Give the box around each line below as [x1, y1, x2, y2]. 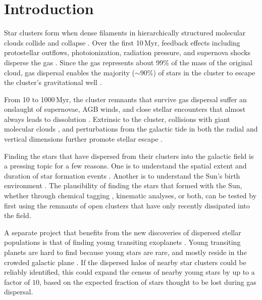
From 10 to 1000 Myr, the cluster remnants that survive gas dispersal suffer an [4, 94, 247, 104]
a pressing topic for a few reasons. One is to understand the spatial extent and [4, 160, 247, 171]
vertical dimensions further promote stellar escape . [4, 134, 163, 144]
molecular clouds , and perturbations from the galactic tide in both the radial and [4, 123, 258, 134]
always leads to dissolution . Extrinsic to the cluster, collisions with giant [4, 113, 230, 124]
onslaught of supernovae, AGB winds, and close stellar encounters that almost [4, 104, 246, 114]
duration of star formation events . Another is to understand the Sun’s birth [4, 170, 240, 181]
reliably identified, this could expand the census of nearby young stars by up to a [4, 267, 255, 277]
